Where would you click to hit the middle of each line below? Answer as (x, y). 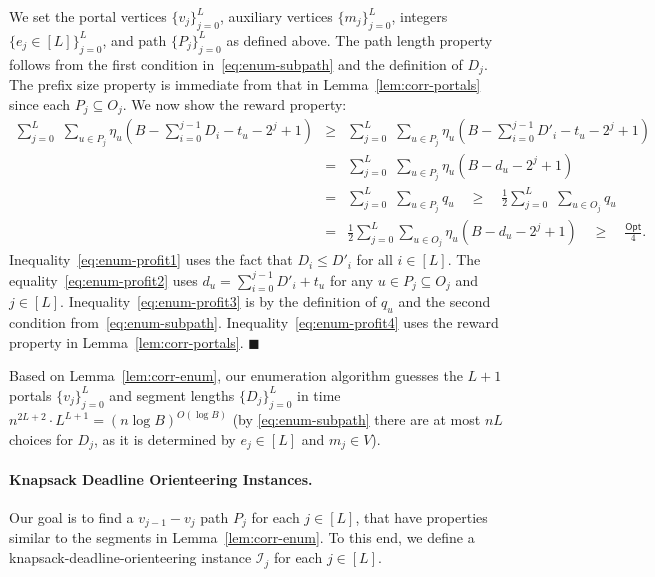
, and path (134, 39)
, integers (419, 16)
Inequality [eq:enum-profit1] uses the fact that (151, 259)
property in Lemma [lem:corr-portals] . (126, 341)
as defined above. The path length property (359, 39)
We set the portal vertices (88, 16)
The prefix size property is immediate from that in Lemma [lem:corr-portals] (245, 84)
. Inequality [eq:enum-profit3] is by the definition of (218, 301)
